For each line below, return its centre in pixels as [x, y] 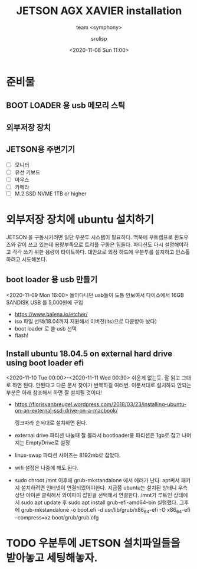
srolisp [99, 38]
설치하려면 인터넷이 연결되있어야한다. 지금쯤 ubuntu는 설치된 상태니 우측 [104, 488]
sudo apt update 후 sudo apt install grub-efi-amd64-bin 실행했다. [99, 502]
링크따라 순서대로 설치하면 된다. [51, 423]
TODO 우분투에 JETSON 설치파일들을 [93, 543]
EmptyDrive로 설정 [48, 443]
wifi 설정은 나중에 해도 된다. [46, 468]
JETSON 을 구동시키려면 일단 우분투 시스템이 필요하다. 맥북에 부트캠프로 [89, 237]
